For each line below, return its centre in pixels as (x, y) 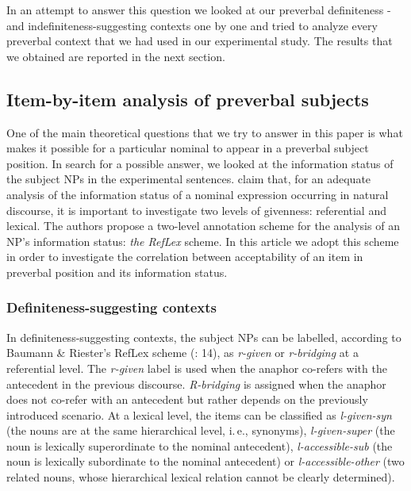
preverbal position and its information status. (117, 272)
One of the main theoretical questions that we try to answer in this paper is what (205, 132)
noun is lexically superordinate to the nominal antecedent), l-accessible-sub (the (200, 445)
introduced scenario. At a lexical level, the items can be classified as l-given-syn (199, 414)
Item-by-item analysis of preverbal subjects (188, 99)
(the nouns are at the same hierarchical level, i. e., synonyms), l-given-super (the (201, 430)
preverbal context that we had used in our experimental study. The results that (200, 41)
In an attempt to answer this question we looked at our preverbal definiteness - (199, 10)
